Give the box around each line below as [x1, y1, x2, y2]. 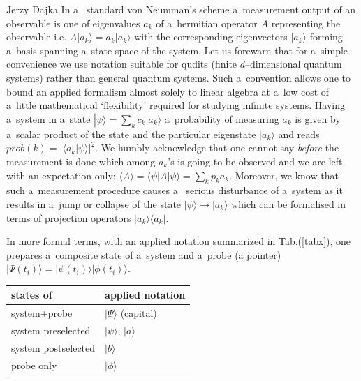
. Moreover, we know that [229, 167, 339, 182]
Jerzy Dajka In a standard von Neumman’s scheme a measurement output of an [6, 2, 356, 16]
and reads [278, 126, 320, 141]
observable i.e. [6, 29, 67, 44]
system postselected [11, 340, 96, 354]
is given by [295, 111, 341, 126]
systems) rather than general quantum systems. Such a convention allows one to [6, 70, 351, 84]
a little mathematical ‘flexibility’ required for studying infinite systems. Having [6, 98, 346, 112]
